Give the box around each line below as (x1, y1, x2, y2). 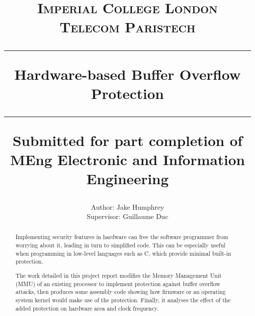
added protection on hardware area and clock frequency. (15, 304, 159, 312)
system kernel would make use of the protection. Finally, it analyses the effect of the (15, 295, 230, 304)
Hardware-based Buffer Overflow (14, 64, 241, 84)
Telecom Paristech (59, 17, 196, 37)
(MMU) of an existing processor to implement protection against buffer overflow (15, 279, 221, 288)
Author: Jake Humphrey (91, 201, 164, 212)
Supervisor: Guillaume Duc (87, 211, 168, 221)
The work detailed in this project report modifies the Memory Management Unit (15, 271, 222, 279)
